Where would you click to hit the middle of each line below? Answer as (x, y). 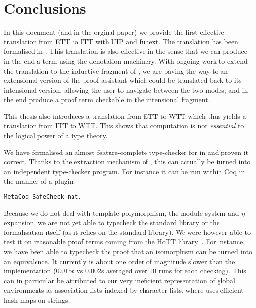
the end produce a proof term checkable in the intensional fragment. (107, 99)
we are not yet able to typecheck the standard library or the (129, 222)
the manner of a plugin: (40, 181)
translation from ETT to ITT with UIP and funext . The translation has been (121, 41)
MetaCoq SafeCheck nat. (43, 197)
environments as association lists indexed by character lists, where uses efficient (124, 290)
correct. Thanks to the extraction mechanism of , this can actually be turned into (127, 162)
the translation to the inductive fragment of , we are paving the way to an (116, 70)
